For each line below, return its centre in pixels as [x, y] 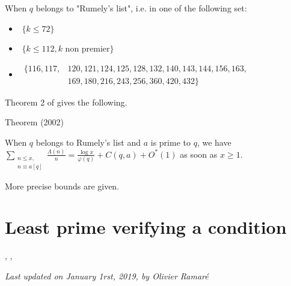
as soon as [199, 154]
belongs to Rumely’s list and [88, 142]
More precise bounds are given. [62, 186]
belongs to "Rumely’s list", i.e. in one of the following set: [141, 8]
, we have [214, 142]
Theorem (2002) [35, 122]
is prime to [170, 142]
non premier [87, 49]
